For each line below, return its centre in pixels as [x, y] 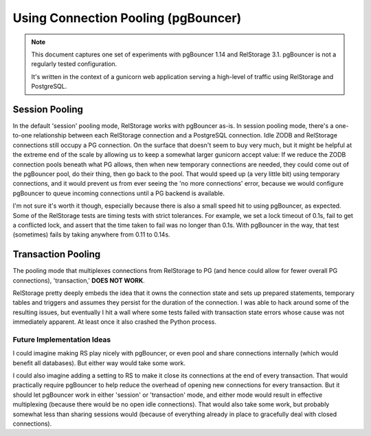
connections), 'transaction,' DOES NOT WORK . [79, 280]
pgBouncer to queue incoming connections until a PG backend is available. [119, 193]
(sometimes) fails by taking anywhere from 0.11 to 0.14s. [92, 235]
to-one [22, 135]
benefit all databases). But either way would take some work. [99, 363]
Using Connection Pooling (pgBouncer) [127, 18]
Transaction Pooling [57, 254]
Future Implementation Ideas [62, 339]
